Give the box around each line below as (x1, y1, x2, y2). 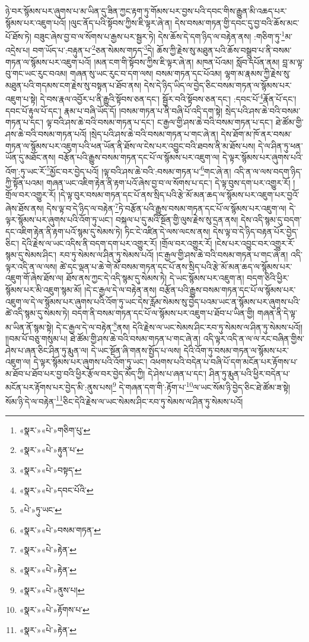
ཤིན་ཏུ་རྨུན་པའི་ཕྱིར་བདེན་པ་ (209, 367, 290, 379)
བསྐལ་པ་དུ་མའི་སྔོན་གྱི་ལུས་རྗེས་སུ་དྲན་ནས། (115, 213, 238, 226)
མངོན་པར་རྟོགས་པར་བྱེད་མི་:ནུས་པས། (5, 381, 113, 393)
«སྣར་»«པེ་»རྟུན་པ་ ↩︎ (19, 443, 84, 456)
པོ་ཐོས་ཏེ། (5, 30, 31, 42)
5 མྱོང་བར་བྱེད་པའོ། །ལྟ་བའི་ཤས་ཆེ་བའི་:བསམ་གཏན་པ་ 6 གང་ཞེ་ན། (46, 163, 231, 177)
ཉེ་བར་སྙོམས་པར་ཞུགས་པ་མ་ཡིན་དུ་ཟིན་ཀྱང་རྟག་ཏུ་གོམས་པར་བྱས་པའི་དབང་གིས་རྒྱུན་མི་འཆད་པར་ (5, 5, 287, 17)
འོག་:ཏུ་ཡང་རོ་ (5, 165, 47, 177)
